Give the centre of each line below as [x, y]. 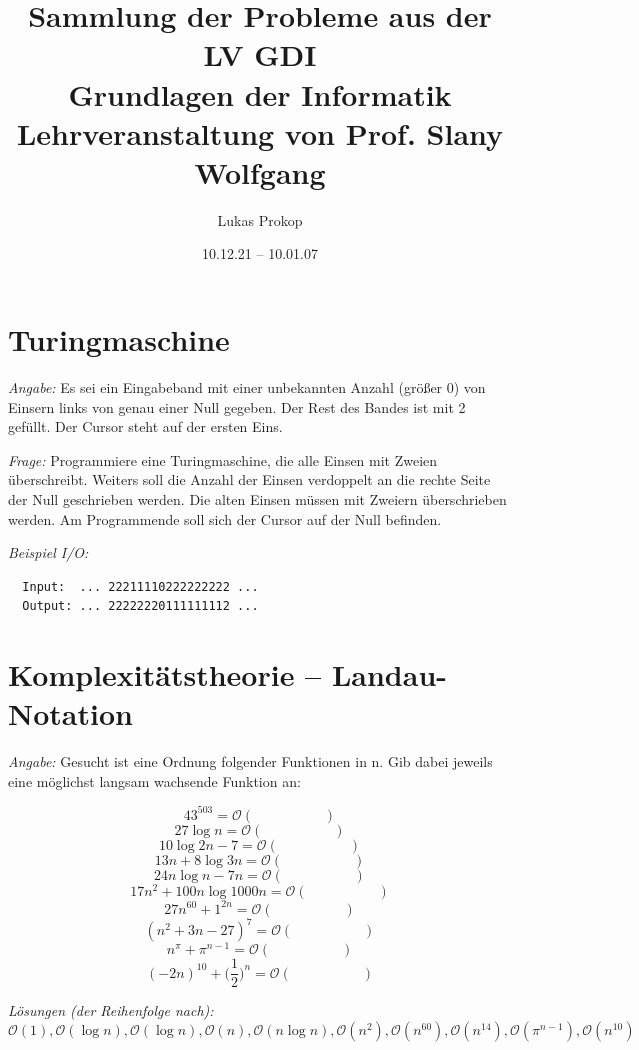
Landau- [389, 674]
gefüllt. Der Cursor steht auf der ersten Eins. [145, 426]
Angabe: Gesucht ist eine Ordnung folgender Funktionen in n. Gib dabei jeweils [250, 761]
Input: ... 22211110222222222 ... [140, 586]
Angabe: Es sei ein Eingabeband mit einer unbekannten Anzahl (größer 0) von [247, 387]
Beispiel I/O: [48, 552]
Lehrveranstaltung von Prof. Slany [260, 132]
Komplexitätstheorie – [165, 674]
